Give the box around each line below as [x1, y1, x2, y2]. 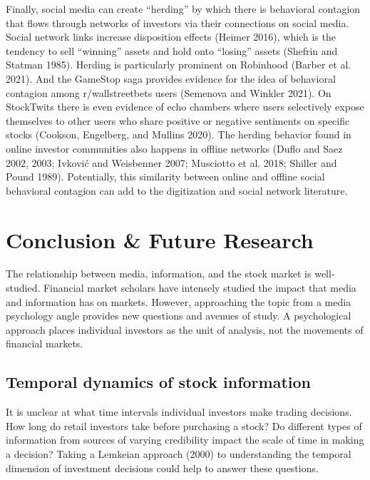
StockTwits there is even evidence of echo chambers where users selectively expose [6, 99, 364, 114]
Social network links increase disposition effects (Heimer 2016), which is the [6, 29, 336, 44]
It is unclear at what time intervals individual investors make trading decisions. [6, 404, 352, 419]
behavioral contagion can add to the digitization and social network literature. [6, 183, 348, 198]
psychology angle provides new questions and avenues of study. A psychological [6, 308, 351, 323]
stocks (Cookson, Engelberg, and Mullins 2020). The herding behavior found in [6, 127, 351, 142]
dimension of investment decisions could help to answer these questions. [6, 460, 319, 475]
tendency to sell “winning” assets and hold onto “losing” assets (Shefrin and [6, 43, 338, 58]
